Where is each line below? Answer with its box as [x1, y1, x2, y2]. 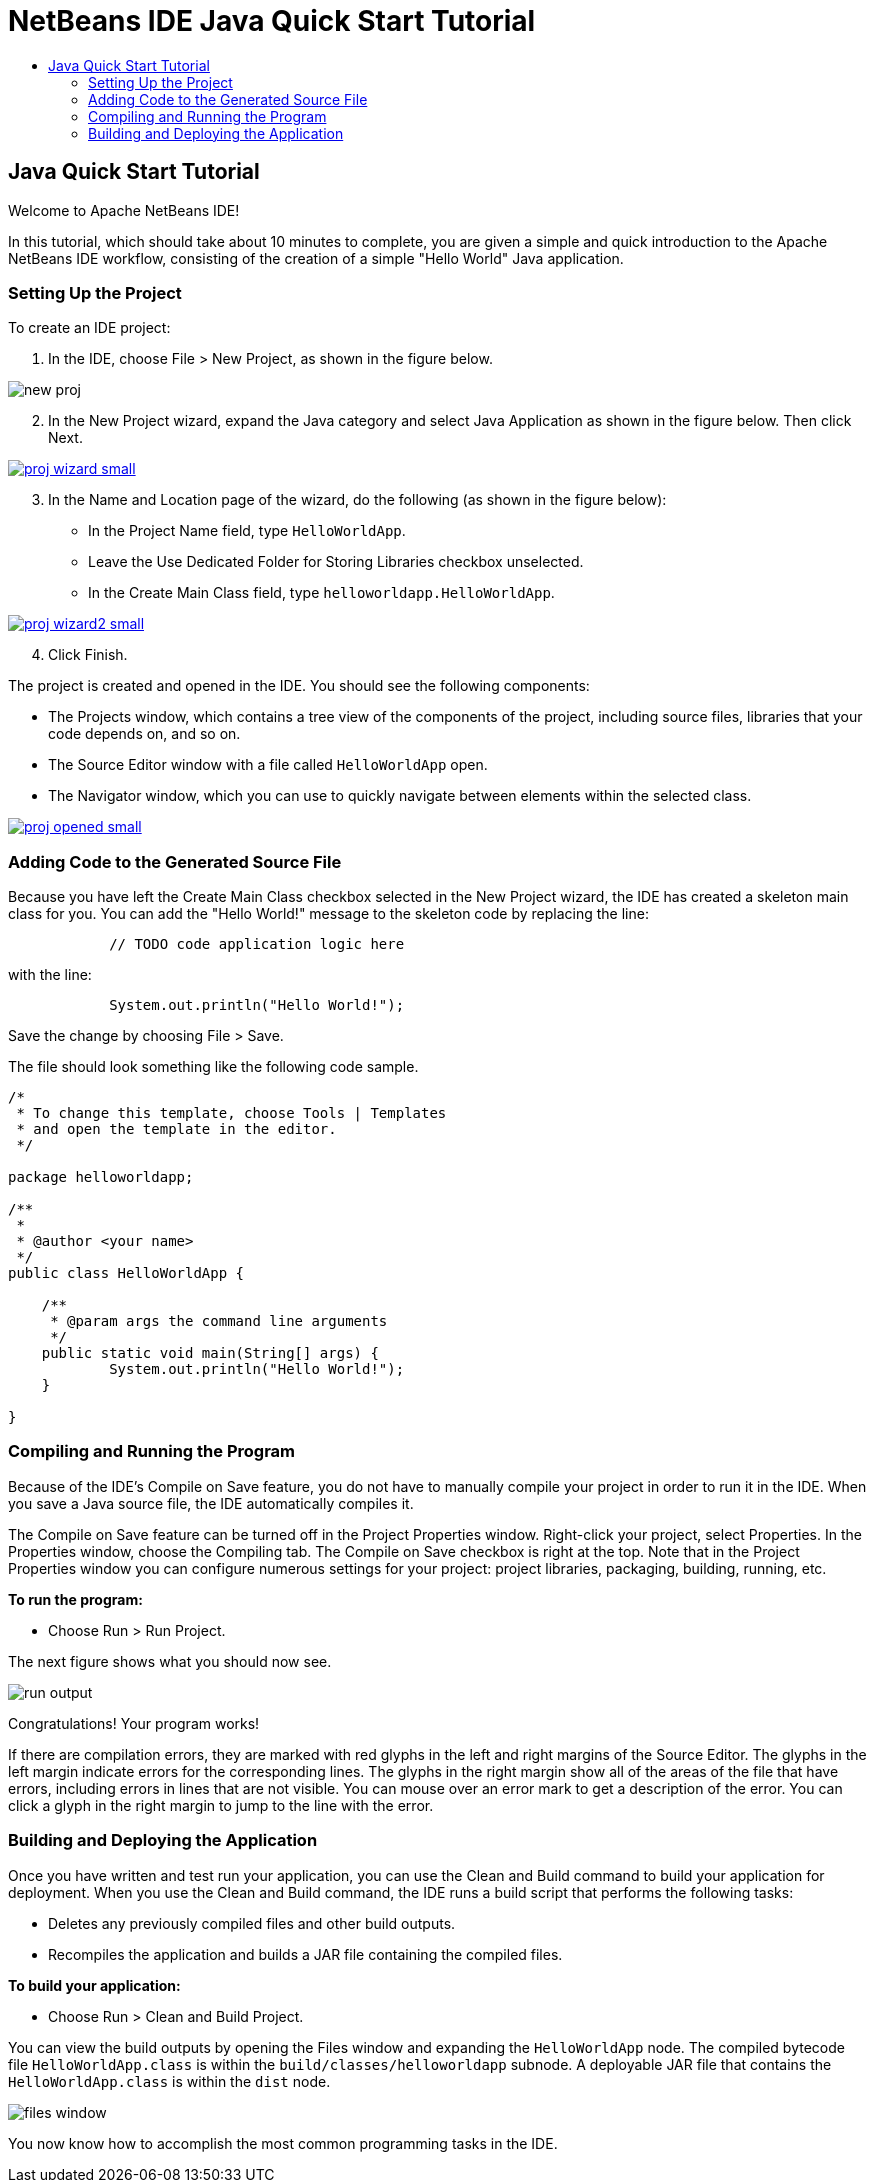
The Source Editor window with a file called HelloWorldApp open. [48, 756, 488, 774]
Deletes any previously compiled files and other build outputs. [48, 1914, 456, 1932]
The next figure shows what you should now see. [8, 1652, 332, 1670]
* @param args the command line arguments [50, 1313, 388, 1330]
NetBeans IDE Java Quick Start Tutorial [8, 4, 536, 38]
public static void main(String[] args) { [41, 1345, 379, 1362]
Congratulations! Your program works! [8, 1714, 260, 1732]
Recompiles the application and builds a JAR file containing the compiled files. [48, 1945, 563, 1963]
